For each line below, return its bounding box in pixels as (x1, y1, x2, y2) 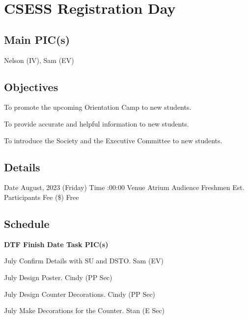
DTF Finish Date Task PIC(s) (4, 239, 109, 249)
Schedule (4, 216, 50, 231)
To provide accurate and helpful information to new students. (4, 118, 189, 128)
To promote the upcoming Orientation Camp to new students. (4, 102, 192, 112)
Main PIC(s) (4, 32, 70, 47)
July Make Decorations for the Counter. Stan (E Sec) (4, 305, 165, 316)
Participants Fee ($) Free (4, 191, 79, 202)
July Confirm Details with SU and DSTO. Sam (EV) (4, 255, 164, 266)
